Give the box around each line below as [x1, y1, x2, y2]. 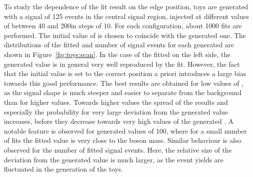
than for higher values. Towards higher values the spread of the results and [4, 97, 228, 107]
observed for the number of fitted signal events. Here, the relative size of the [4, 144, 232, 155]
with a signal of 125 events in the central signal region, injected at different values [4, 11, 249, 21]
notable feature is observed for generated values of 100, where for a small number [4, 125, 247, 136]
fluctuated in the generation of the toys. [4, 164, 123, 174]
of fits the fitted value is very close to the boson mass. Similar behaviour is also [4, 135, 241, 145]
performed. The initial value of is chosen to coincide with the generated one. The [4, 30, 246, 40]
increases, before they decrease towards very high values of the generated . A [4, 116, 233, 126]
